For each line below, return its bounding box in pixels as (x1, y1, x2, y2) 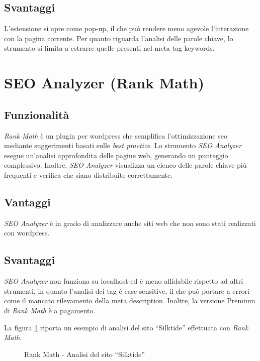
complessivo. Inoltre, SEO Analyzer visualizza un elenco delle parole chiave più (4, 160, 247, 170)
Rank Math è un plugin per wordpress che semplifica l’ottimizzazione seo (4, 130, 227, 141)
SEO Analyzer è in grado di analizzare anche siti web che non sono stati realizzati (4, 217, 256, 228)
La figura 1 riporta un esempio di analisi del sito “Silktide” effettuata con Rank (4, 322, 248, 332)
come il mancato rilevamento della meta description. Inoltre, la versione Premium (4, 295, 255, 306)
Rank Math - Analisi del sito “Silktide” (24, 348, 145, 359)
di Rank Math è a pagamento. (4, 305, 96, 315)
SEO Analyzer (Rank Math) (4, 72, 204, 93)
